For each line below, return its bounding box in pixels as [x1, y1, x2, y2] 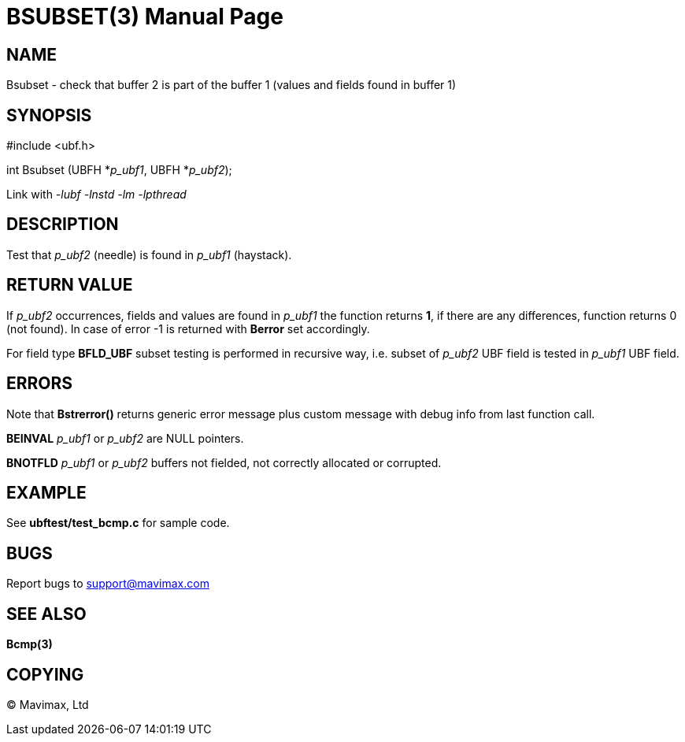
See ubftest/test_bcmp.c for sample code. [6, 516, 230, 530]
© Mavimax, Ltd [6, 697, 89, 711]
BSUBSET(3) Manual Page [6, 3, 283, 30]
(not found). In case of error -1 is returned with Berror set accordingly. [6, 321, 370, 336]
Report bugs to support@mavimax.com [6, 577, 209, 591]
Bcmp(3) [6, 637, 53, 651]
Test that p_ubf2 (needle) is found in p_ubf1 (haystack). [6, 247, 292, 262]
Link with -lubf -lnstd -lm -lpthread [6, 187, 187, 202]
